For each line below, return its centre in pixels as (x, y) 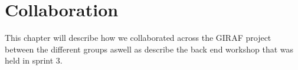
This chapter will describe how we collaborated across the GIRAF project (138, 38)
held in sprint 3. (34, 60)
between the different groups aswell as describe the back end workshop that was (149, 49)
